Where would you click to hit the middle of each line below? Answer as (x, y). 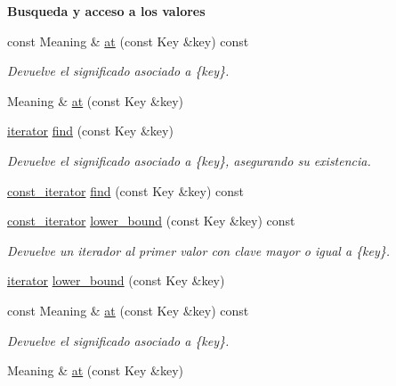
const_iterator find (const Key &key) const (125, 190)
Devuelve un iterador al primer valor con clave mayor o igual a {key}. (199, 250)
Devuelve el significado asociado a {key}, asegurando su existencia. (189, 160)
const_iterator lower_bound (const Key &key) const (151, 221)
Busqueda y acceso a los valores (106, 11)
